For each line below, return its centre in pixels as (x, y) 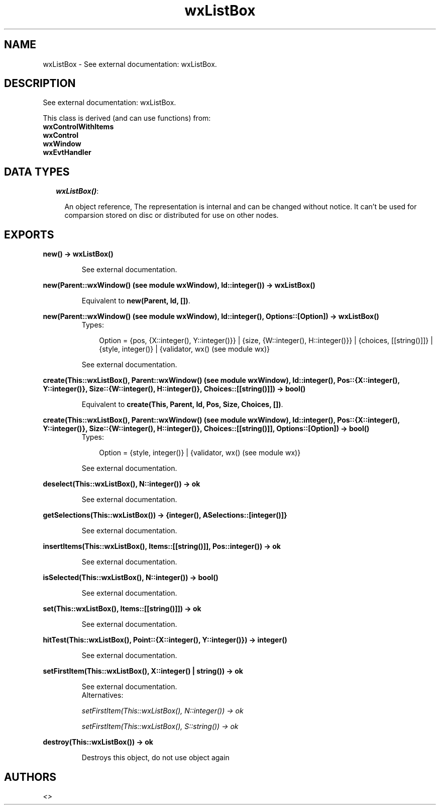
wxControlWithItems (78, 127)
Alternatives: (102, 695)
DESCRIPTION (40, 84)
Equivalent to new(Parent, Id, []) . (136, 301)
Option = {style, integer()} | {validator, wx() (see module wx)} (200, 453)
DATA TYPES (37, 172)
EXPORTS (29, 234)
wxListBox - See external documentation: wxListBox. (130, 64)
